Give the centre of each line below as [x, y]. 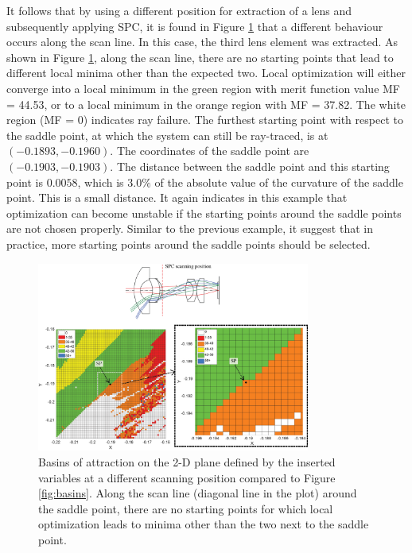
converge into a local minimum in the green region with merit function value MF [204, 88]
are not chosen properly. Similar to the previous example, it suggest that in [190, 228]
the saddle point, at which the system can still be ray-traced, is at [167, 135]
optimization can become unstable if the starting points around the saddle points [204, 213]
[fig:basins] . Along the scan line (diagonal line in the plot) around [198, 493]
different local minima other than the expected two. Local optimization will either [206, 73]
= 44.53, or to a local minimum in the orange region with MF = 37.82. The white [206, 104]
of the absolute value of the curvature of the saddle [279, 182]
